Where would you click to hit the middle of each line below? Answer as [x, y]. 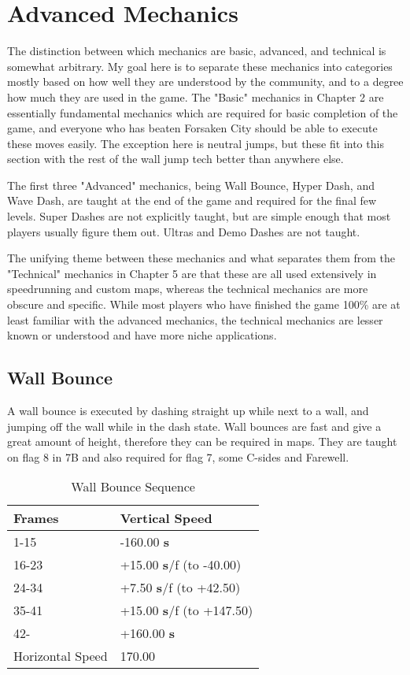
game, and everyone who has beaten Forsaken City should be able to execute [192, 128]
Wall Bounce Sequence [133, 487]
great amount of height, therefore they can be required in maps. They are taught [202, 441]
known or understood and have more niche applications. [142, 335]
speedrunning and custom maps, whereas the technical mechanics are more [188, 289]
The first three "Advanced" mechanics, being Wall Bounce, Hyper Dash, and [191, 185]
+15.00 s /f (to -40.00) [181, 565]
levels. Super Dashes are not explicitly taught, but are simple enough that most [199, 216]
